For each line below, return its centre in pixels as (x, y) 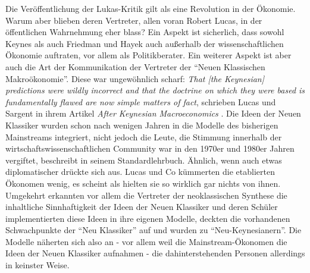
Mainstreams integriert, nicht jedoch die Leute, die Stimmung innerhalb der (144, 136)
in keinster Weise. (37, 265)
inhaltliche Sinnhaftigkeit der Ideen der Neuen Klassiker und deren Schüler (142, 207)
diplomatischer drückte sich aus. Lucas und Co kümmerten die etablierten (140, 172)
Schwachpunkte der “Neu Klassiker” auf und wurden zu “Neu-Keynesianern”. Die (154, 230)
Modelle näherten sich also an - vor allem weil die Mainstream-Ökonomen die (146, 241)
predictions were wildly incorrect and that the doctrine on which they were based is (155, 90)
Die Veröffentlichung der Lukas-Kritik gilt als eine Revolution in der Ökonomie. (151, 8)
